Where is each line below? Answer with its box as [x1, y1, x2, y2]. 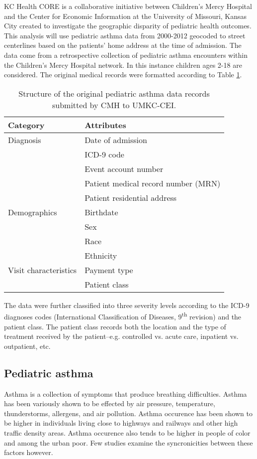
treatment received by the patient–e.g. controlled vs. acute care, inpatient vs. [4, 331, 239, 341]
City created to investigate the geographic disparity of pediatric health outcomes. [4, 20, 252, 31]
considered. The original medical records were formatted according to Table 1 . [4, 69, 242, 80]
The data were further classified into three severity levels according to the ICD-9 [4, 300, 250, 310]
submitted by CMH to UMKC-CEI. [52, 99, 176, 111]
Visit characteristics [8, 264, 77, 276]
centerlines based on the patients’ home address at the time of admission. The [4, 40, 242, 50]
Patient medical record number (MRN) [85, 177, 221, 189]
